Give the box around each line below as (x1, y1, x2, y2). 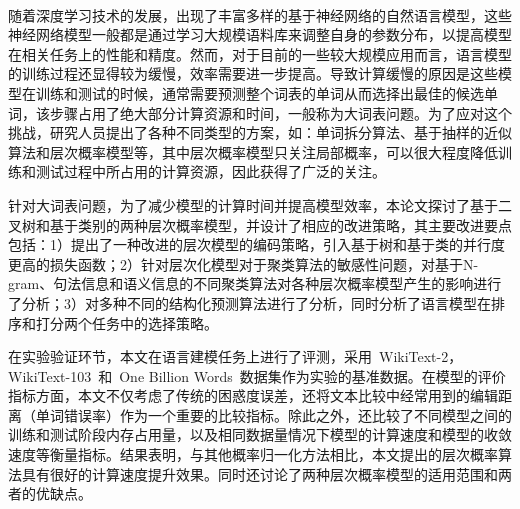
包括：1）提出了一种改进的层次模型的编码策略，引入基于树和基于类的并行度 (8, 234, 505, 255)
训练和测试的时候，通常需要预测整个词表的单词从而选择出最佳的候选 (35, 82, 484, 103)
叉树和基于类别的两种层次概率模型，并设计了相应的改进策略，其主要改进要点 (8, 214, 512, 235)
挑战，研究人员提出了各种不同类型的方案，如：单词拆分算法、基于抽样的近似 (8, 122, 512, 143)
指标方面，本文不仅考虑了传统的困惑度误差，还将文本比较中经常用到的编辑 (8, 385, 498, 406)
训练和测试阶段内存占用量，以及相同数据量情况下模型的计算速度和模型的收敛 (8, 424, 512, 445)
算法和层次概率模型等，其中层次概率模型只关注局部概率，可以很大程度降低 (8, 141, 498, 162)
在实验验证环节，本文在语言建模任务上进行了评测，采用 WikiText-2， (8, 346, 463, 367)
